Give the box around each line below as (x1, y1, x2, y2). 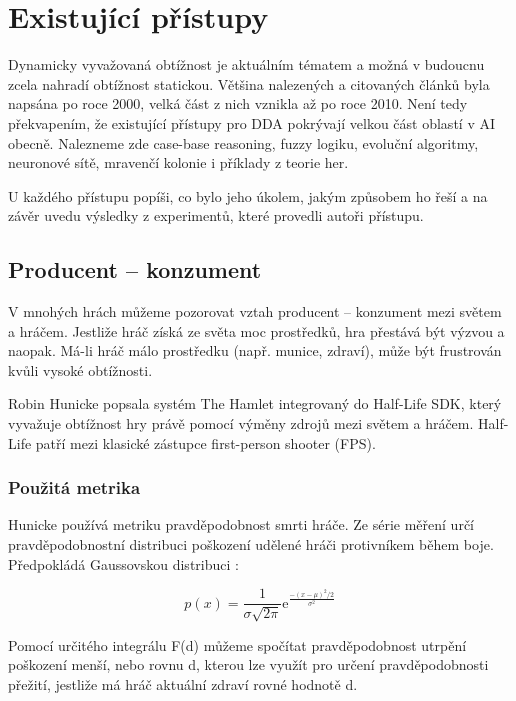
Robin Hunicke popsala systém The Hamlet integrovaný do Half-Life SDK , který (8, 393, 502, 414)
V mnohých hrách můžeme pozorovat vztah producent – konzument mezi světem (8, 301, 502, 322)
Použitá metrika (8, 475, 141, 500)
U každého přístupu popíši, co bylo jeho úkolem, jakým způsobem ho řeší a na (8, 185, 488, 206)
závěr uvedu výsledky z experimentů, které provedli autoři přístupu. (8, 205, 424, 226)
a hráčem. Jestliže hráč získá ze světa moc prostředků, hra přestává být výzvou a (8, 320, 505, 341)
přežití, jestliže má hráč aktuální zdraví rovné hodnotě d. (8, 673, 358, 694)
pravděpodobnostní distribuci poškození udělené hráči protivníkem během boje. (8, 534, 494, 555)
